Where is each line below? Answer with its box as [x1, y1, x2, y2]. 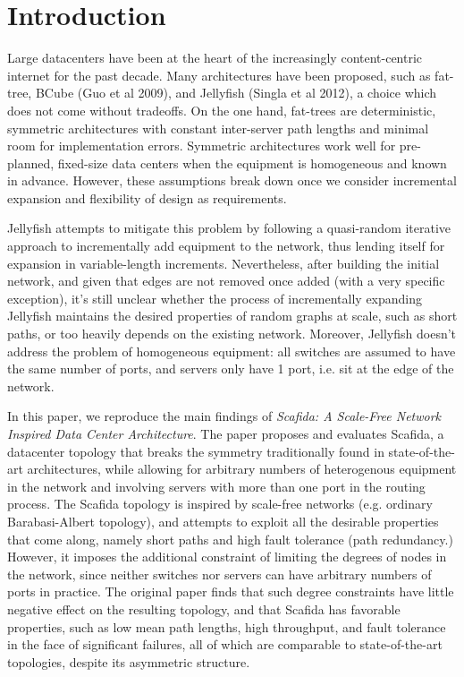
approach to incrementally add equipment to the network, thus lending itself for [7, 236, 445, 255]
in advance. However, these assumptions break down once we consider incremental [7, 171, 457, 190]
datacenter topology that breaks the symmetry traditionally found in [7, 441, 384, 460]
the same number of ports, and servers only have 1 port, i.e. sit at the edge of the [7, 359, 454, 378]
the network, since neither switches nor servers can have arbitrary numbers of [7, 564, 432, 583]
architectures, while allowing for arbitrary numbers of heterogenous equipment [27, 459, 457, 478]
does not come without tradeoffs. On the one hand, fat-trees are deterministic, [7, 100, 436, 119]
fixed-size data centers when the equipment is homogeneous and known [57, 153, 447, 172]
